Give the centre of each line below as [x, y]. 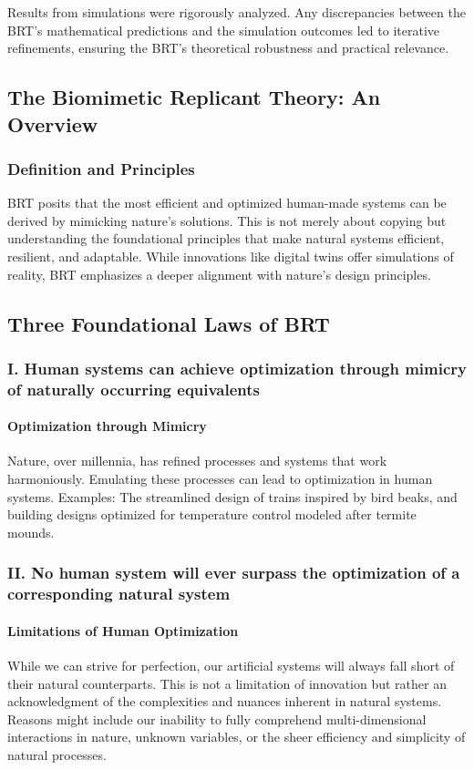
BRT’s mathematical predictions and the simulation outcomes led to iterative [224, 30]
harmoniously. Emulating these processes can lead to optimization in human [220, 479]
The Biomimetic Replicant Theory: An [194, 97]
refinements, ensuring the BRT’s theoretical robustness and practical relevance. [228, 48]
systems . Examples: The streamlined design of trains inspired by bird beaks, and [232, 496]
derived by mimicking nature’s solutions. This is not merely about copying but [227, 220]
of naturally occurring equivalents [134, 389]
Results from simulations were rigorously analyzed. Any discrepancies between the [237, 12]
